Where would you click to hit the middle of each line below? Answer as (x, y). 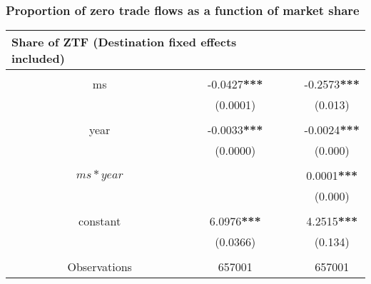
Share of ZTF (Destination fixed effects (124, 42)
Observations (100, 267)
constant (100, 221)
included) (38, 59)
